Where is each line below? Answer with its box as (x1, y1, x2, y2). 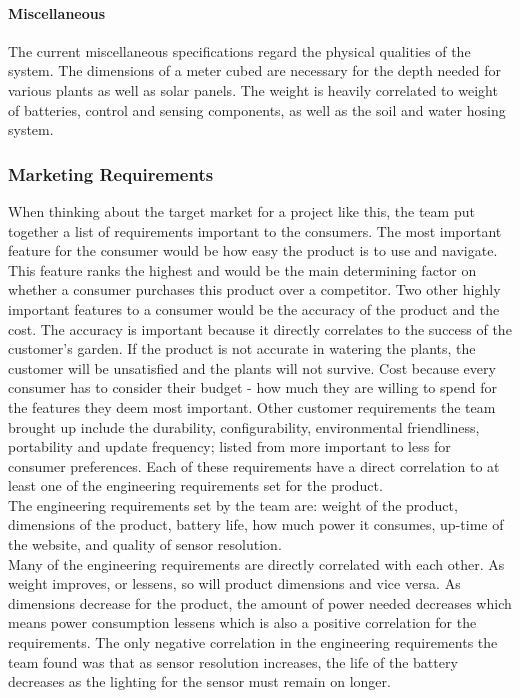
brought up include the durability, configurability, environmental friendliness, (8, 416, 480, 437)
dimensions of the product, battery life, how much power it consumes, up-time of (8, 514, 504, 535)
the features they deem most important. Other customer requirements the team (8, 396, 496, 417)
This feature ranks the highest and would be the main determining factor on (8, 259, 477, 280)
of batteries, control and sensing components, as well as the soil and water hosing (8, 99, 506, 120)
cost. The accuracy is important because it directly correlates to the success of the (8, 318, 512, 339)
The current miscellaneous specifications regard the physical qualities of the (8, 40, 471, 61)
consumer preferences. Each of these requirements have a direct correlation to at (8, 455, 500, 476)
